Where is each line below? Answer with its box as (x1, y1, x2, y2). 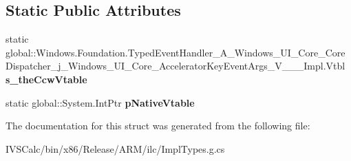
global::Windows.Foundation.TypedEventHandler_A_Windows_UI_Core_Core (6, 45, 345, 59)
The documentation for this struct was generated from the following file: (6, 118, 310, 133)
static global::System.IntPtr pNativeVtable (6, 95, 195, 109)
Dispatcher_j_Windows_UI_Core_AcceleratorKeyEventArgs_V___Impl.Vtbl (6, 58, 345, 73)
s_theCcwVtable (6, 72, 87, 86)
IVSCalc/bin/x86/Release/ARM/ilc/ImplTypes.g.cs (6, 141, 225, 155)
